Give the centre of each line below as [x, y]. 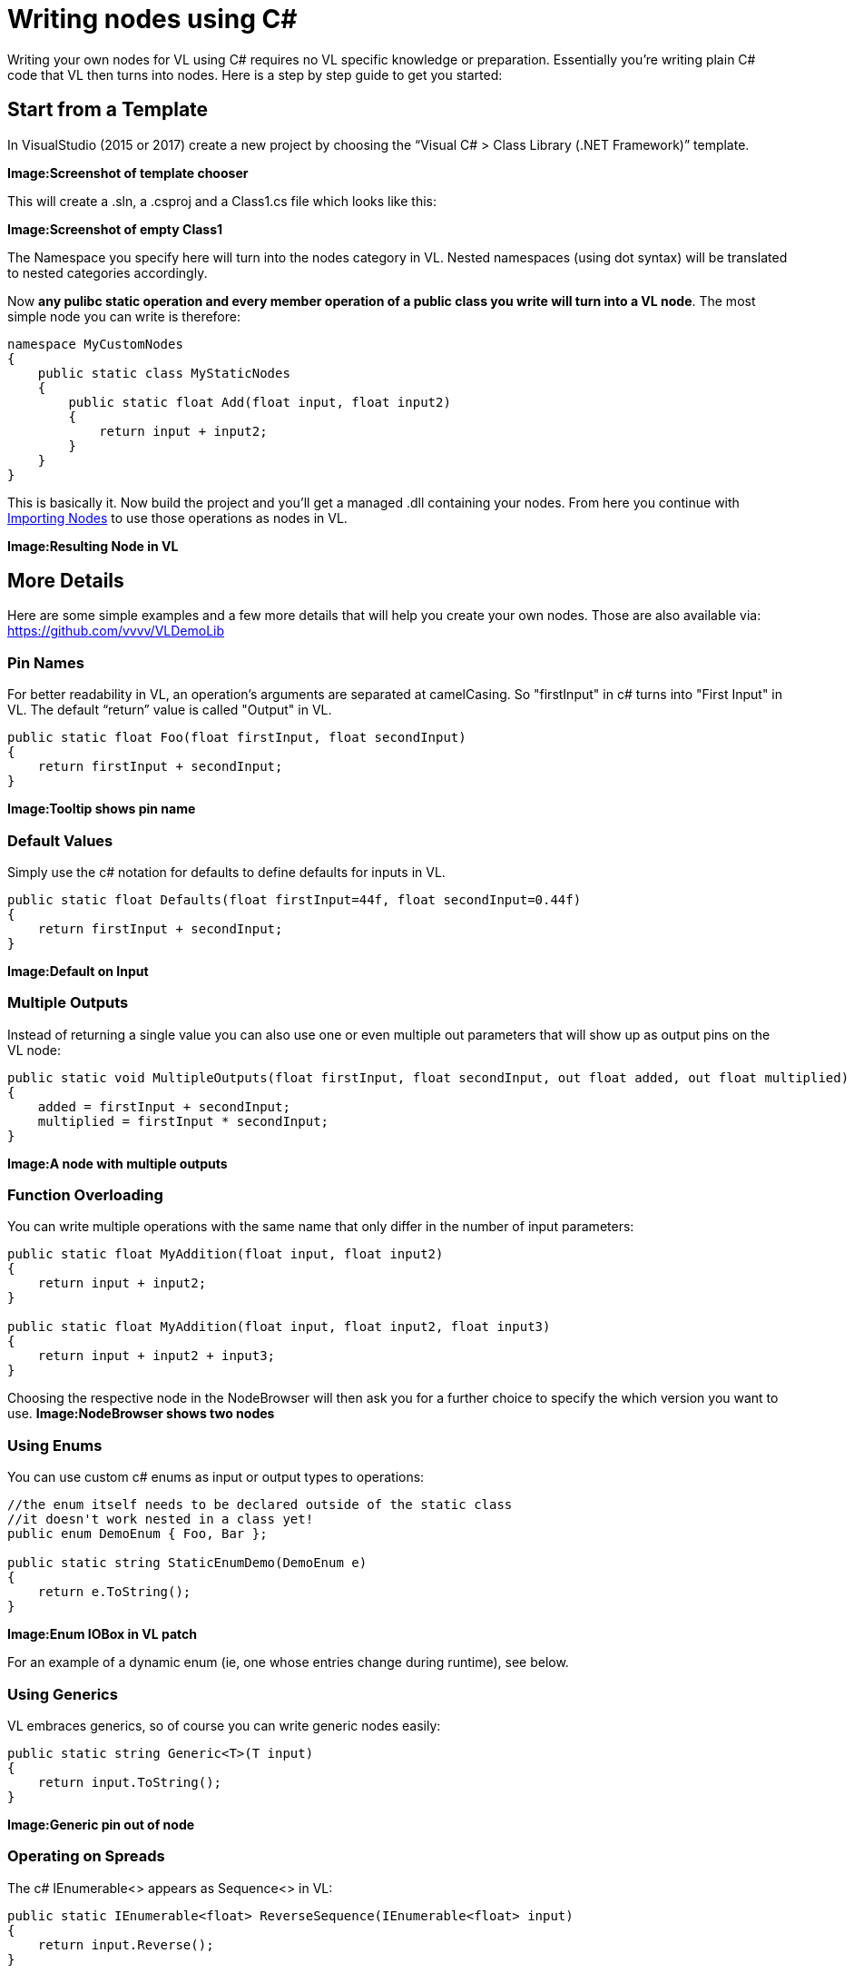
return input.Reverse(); [126, 1944]
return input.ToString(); [130, 1782]
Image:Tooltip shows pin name [102, 809]
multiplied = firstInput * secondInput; [183, 1121]
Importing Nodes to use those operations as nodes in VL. [177, 518]
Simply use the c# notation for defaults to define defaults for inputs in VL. [226, 872]
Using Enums [55, 1445]
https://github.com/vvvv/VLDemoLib [116, 631]
